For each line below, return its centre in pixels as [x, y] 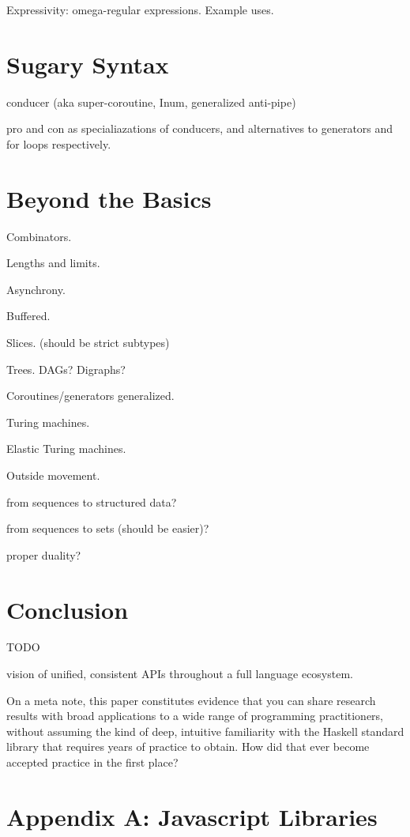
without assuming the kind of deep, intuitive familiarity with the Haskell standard [205, 731]
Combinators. [39, 236]
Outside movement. [53, 475]
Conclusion [68, 609]
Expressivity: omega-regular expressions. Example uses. [140, 9]
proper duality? [44, 554]
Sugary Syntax [88, 64]
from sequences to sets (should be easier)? [108, 528]
